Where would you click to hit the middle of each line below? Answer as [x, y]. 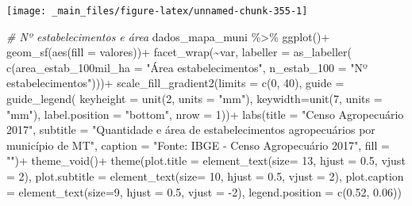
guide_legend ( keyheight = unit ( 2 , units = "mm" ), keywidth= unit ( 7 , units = [194, 99]
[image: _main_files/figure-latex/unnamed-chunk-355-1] [157, 11]
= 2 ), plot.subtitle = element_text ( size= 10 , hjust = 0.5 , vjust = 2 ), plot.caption [205, 176]
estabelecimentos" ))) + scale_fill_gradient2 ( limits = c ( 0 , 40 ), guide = [175, 83]
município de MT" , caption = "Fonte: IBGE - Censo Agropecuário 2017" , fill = [198, 145]
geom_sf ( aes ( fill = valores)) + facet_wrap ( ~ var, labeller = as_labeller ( [179, 52]
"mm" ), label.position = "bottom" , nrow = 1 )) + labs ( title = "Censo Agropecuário [205, 114]
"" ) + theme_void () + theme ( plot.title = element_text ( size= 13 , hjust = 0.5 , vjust [206, 160]
